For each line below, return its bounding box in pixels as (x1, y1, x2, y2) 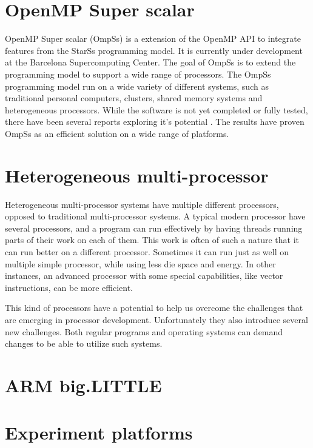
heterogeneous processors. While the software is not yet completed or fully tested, (5, 103, 308, 116)
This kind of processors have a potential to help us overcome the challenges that (5, 301, 303, 314)
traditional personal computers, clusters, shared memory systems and (5, 92, 263, 104)
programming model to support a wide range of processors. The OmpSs (5, 67, 271, 80)
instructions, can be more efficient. (5, 281, 133, 293)
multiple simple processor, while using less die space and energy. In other (5, 257, 276, 270)
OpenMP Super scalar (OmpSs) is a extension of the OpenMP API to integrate (5, 32, 301, 45)
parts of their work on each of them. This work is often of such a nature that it (5, 233, 300, 246)
